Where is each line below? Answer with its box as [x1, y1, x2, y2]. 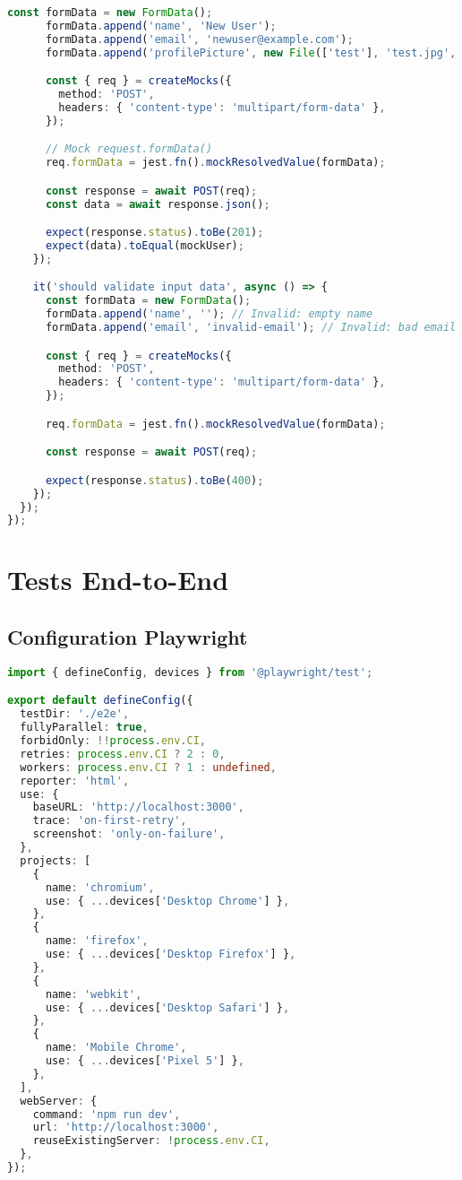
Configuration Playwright [7, 623, 248, 651]
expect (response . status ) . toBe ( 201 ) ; [45, 226, 264, 239]
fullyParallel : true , [20, 721, 149, 734]
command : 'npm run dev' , [32, 1107, 181, 1121]
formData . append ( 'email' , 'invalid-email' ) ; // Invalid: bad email [45, 321, 457, 334]
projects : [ [20, 854, 91, 867]
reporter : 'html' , [20, 774, 130, 787]
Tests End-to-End [7, 561, 229, 598]
